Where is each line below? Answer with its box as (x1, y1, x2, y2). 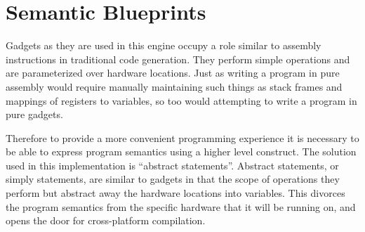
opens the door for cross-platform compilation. (6, 213, 206, 228)
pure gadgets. (6, 107, 63, 122)
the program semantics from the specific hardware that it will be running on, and (6, 199, 356, 214)
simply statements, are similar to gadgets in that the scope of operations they (6, 172, 340, 186)
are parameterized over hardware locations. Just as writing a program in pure (6, 65, 340, 80)
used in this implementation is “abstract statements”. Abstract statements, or (6, 157, 339, 172)
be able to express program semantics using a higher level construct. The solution (6, 144, 357, 159)
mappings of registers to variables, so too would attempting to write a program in (6, 93, 357, 108)
